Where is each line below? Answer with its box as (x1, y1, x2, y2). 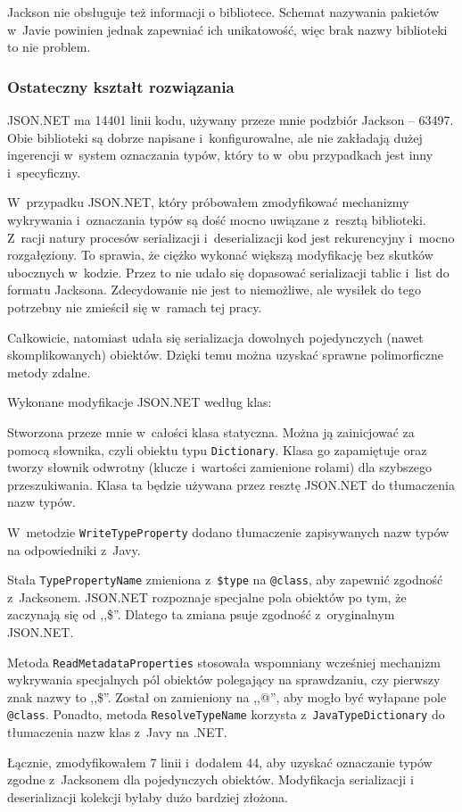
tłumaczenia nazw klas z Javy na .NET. (7, 723, 227, 742)
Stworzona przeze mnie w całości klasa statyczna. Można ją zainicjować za (7, 422, 415, 441)
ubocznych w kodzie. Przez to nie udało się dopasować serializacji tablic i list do (7, 262, 450, 281)
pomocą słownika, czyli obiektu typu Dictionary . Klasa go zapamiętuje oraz (7, 440, 427, 459)
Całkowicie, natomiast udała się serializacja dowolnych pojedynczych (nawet (7, 327, 424, 346)
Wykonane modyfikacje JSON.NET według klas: (7, 393, 272, 411)
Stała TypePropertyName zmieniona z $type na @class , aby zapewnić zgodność (7, 570, 443, 589)
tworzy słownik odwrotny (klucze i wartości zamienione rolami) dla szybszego (7, 458, 433, 476)
